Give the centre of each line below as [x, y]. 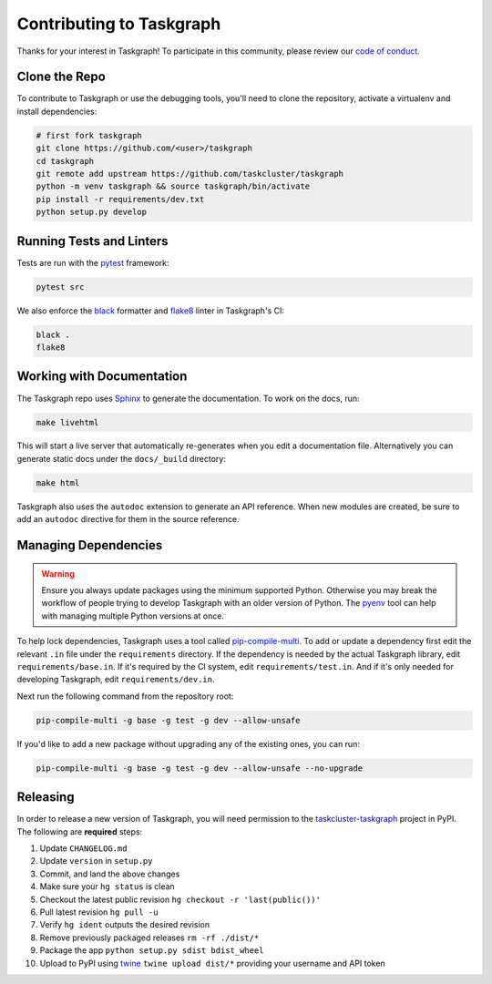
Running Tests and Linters [92, 241]
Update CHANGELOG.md [83, 848]
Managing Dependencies [90, 545]
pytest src [60, 287]
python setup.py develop [92, 212]
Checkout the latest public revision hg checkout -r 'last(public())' [180, 899]
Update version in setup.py [96, 861]
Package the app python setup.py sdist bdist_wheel [152, 950]
